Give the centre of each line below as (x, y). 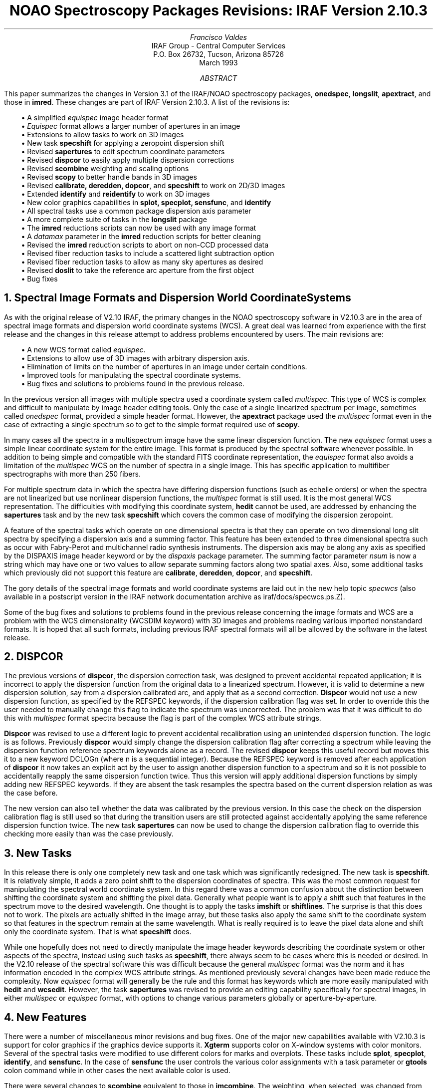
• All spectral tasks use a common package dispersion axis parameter (136, 211)
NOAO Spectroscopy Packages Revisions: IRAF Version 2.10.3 (218, 10)
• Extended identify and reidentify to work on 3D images (115, 194)
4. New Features (45, 1017)
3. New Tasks (38, 853)
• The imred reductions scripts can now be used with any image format (139, 228)
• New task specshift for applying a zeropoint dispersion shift (123, 143)
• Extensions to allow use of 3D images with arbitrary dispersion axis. (135, 358)
